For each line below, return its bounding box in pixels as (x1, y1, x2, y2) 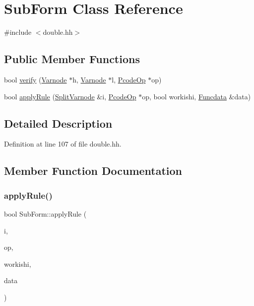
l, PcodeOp (112, 74, 146, 84)
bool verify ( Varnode (4, 74, 67, 84)
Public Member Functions (4, 51, 140, 67)
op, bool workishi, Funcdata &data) (142, 91, 251, 101)
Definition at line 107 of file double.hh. (4, 139, 122, 149)
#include (4, 27, 32, 37)
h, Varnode (72, 74, 106, 84)
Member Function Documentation (4, 163, 183, 178)
